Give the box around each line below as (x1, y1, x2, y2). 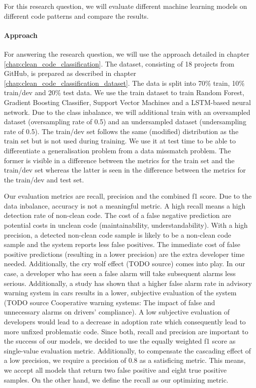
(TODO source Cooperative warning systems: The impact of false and (4, 297, 215, 307)
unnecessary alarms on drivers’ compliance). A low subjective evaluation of (4, 307, 230, 317)
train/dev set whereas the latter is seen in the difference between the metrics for (4, 165, 246, 175)
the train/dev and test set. (4, 174, 84, 184)
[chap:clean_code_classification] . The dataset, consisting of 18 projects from (4, 58, 234, 69)
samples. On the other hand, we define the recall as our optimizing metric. (4, 374, 228, 385)
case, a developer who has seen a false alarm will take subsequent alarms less (4, 268, 236, 279)
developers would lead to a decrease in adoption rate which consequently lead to (4, 317, 246, 327)
